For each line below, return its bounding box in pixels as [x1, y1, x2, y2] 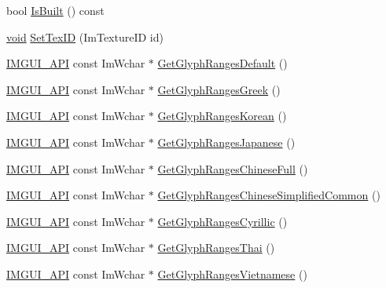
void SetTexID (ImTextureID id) [6, 28, 164, 45]
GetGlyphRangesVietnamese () [157, 265, 307, 282]
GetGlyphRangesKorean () [157, 108, 287, 124]
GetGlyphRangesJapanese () [157, 133, 296, 150]
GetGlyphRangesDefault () [157, 55, 288, 71]
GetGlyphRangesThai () [157, 239, 275, 256]
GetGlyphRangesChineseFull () [157, 160, 308, 177]
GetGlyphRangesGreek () [157, 81, 281, 97]
